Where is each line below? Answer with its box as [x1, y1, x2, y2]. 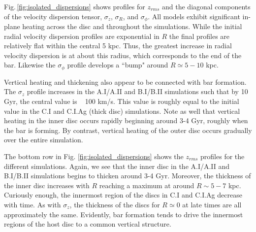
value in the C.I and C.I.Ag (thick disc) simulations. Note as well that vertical [4, 105, 240, 116]
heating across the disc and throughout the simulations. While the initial [22, 21, 242, 32]
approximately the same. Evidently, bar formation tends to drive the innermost [4, 209, 243, 219]
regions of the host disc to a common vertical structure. [4, 219, 171, 229]
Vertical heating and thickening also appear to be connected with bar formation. [4, 76, 247, 87]
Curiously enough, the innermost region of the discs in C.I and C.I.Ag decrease [4, 190, 242, 200]
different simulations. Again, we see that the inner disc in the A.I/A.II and [4, 161, 230, 171]
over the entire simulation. [4, 134, 83, 145]
